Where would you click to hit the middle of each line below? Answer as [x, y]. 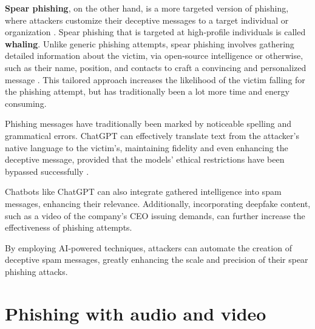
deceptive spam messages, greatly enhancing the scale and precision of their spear [157, 259]
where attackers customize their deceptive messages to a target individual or [147, 20]
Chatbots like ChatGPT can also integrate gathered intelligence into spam [143, 192]
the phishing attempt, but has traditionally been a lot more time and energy [147, 91]
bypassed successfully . [47, 171]
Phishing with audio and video [136, 313]
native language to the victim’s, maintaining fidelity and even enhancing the [147, 147]
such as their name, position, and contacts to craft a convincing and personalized [156, 67]
